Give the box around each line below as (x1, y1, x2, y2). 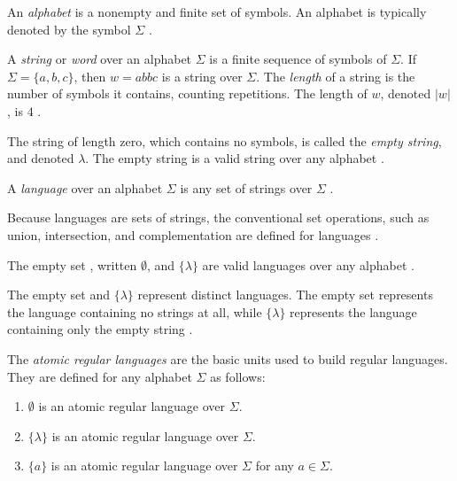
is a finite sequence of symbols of (209, 50, 387, 68)
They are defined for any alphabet (7, 367, 192, 385)
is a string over (161, 66, 243, 85)
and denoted (7, 149, 74, 167)
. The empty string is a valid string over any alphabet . (85, 149, 384, 167)
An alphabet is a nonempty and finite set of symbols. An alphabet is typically (7, 3, 427, 20)
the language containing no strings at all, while (7, 302, 262, 321)
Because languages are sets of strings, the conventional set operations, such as (7, 208, 430, 227)
